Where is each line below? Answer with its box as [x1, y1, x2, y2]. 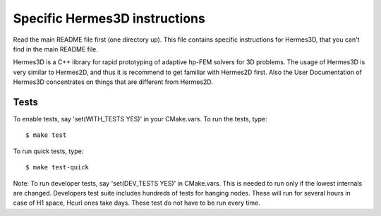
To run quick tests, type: [13, 147, 84, 155]
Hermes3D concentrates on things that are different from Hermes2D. [13, 78, 213, 86]
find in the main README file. [13, 44, 98, 53]
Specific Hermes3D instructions [13, 11, 206, 26]
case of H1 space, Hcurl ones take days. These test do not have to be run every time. [13, 198, 260, 208]
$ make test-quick [25, 163, 90, 172]
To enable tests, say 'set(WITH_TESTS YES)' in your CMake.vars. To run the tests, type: [13, 115, 267, 124]
